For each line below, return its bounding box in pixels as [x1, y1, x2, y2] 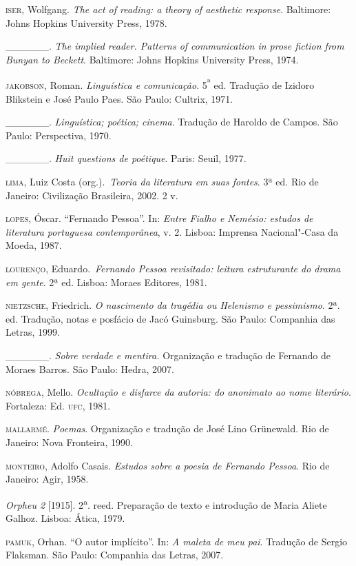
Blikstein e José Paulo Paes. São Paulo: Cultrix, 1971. [6, 91, 233, 105]
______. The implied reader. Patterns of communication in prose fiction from [6, 39, 344, 53]
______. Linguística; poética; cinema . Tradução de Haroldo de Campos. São [6, 114, 338, 129]
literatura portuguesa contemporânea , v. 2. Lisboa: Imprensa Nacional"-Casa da [6, 224, 339, 239]
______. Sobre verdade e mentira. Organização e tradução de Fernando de [6, 347, 331, 362]
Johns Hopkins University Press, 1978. [6, 15, 167, 30]
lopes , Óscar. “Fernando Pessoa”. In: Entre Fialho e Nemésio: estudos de [6, 211, 313, 225]
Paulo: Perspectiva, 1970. [6, 128, 112, 142]
